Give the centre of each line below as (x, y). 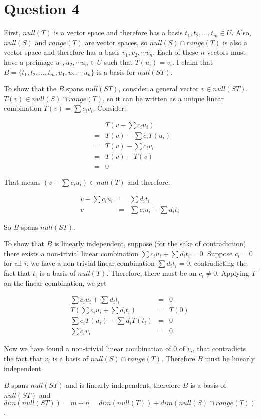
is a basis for (116, 71)
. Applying (233, 273)
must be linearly (230, 358)
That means (22, 182)
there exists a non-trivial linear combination (71, 253)
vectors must (227, 52)
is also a (235, 42)
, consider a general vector (159, 88)
